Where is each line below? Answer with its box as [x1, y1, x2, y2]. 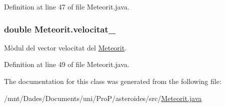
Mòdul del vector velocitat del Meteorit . [4, 42, 127, 52]
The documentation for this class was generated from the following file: [4, 76, 221, 86]
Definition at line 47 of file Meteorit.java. [4, 1, 129, 11]
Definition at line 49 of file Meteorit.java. [4, 59, 129, 69]
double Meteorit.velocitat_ [4, 22, 115, 35]
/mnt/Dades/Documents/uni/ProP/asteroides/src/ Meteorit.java [4, 92, 202, 103]
